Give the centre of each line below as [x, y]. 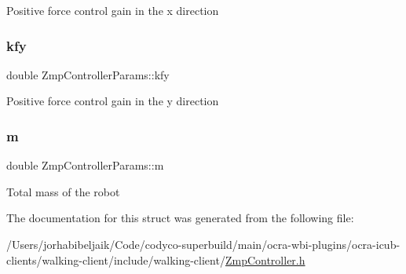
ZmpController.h [265, 259]
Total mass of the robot [63, 191]
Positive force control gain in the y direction [113, 101]
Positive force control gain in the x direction [113, 10]
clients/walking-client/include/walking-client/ [116, 259]
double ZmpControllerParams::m [85, 165]
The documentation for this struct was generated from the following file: [180, 218]
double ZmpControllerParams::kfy [88, 74]
